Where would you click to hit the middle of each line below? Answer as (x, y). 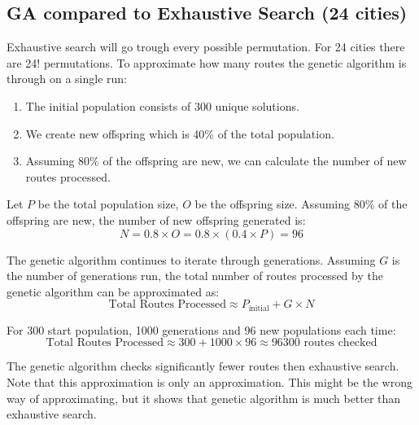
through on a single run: (67, 79)
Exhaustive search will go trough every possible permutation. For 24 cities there (206, 47)
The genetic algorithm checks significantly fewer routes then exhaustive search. (203, 366)
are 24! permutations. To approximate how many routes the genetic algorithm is (207, 62)
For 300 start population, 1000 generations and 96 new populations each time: (201, 329)
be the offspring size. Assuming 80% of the (301, 204)
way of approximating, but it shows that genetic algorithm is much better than (204, 398)
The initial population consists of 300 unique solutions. (162, 105)
